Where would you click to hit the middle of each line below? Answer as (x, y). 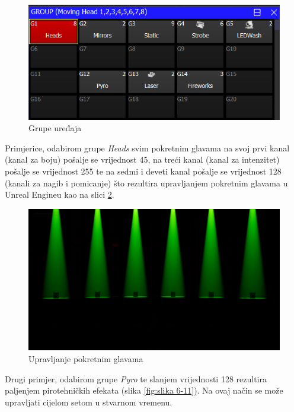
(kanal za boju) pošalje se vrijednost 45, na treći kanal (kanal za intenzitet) (142, 159)
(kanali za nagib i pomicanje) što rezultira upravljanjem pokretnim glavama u (146, 183)
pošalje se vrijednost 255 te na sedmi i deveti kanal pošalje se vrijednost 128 (143, 171)
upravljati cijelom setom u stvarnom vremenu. (89, 402)
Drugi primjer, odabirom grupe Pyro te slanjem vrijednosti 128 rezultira (136, 378)
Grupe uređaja (55, 128)
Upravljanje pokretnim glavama (86, 358)
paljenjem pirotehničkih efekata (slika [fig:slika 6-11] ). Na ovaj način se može (144, 390)
